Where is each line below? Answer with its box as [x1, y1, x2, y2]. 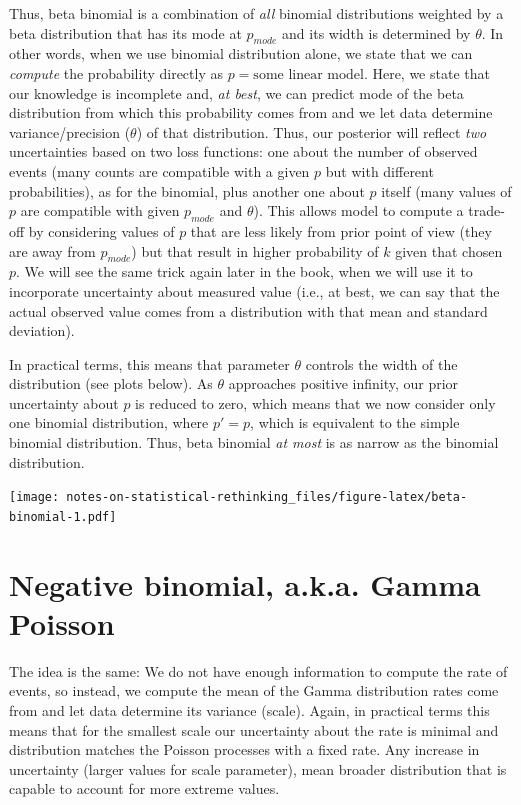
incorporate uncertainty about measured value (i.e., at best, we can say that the [9, 280, 500, 301]
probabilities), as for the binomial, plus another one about [9, 180, 365, 201]
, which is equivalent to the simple [250, 412, 460, 433]
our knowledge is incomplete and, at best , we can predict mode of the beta [9, 82, 464, 103]
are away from [9, 240, 96, 261]
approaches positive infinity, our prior [228, 373, 459, 394]
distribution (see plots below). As [9, 373, 213, 394]
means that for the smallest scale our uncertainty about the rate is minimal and [9, 719, 499, 740]
